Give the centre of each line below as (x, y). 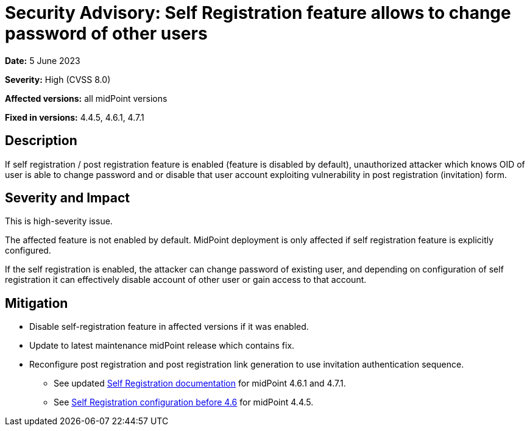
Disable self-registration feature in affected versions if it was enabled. (169, 327)
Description (41, 141)
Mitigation (37, 303)
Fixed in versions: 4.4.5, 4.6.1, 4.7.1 (75, 117)
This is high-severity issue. (59, 221)
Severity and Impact (67, 198)
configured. (28, 251)
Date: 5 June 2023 (43, 60)
